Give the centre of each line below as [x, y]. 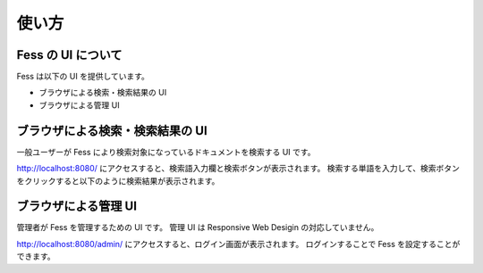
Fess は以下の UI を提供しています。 [83, 77]
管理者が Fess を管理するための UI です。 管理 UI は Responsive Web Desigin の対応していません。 [198, 227]
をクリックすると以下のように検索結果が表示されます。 [118, 181]
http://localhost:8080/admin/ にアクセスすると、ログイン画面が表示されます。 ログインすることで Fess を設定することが [238, 244]
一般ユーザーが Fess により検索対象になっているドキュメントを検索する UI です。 [166, 152]
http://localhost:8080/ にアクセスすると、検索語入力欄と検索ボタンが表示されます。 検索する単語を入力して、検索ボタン [238, 169]
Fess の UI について [69, 55]
